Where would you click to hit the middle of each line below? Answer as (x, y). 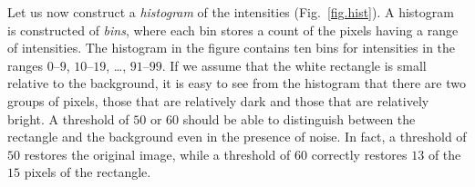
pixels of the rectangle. (88, 172)
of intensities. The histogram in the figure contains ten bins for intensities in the (232, 48)
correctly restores (359, 154)
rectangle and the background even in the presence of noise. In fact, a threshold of (237, 137)
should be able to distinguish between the (299, 118)
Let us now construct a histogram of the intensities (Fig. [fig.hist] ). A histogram (231, 12)
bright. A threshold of (68, 118)
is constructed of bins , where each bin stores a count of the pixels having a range (233, 30)
